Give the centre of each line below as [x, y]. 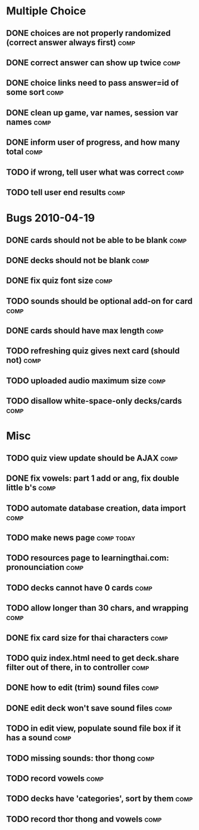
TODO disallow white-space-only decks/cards [94, 401]
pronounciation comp [45, 567]
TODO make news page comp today [71, 537]
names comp [29, 122]
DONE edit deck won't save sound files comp [89, 708]
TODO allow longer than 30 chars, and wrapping [97, 608]
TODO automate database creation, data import [96, 508]
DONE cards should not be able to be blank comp [97, 240]
